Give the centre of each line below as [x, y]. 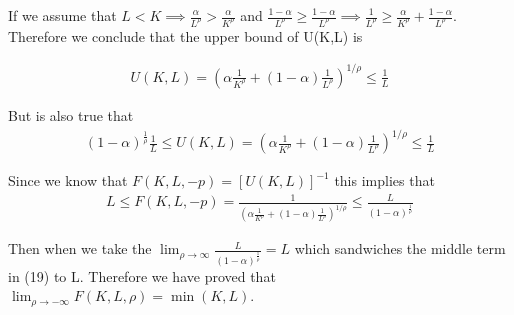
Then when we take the [80, 248]
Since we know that [68, 180]
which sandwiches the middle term [400, 248]
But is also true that [71, 115]
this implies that [384, 180]
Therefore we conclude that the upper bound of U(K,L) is [185, 35]
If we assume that [62, 15]
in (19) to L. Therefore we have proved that [142, 275]
